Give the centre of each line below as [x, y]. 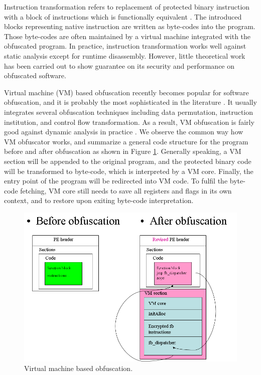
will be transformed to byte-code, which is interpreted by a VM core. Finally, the [129, 171]
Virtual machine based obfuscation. [79, 368]
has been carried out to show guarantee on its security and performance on [119, 65]
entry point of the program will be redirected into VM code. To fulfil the [116, 181]
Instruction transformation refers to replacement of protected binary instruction [127, 7]
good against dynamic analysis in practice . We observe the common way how [124, 132]
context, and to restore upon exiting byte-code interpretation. [99, 200]
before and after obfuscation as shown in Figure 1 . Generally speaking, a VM [123, 151]
